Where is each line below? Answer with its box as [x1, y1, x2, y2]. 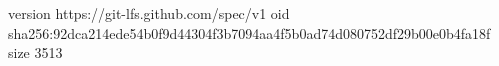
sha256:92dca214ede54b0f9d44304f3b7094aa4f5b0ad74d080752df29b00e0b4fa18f [8, 22, 491, 43]
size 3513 [8, 42, 63, 63]
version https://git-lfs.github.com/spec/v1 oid [8, 3, 290, 23]
